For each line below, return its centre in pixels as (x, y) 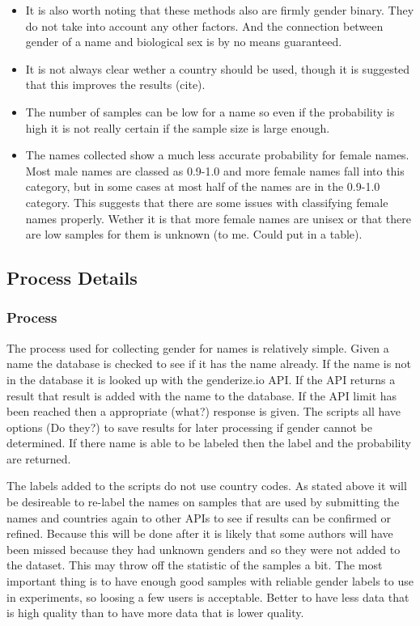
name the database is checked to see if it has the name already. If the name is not (209, 364)
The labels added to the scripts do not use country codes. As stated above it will (207, 486)
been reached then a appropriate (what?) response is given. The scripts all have (204, 411)
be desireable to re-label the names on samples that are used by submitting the (203, 502)
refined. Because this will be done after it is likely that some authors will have (200, 533)
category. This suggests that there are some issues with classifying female (207, 202)
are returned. (39, 458)
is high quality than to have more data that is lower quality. (155, 613)
